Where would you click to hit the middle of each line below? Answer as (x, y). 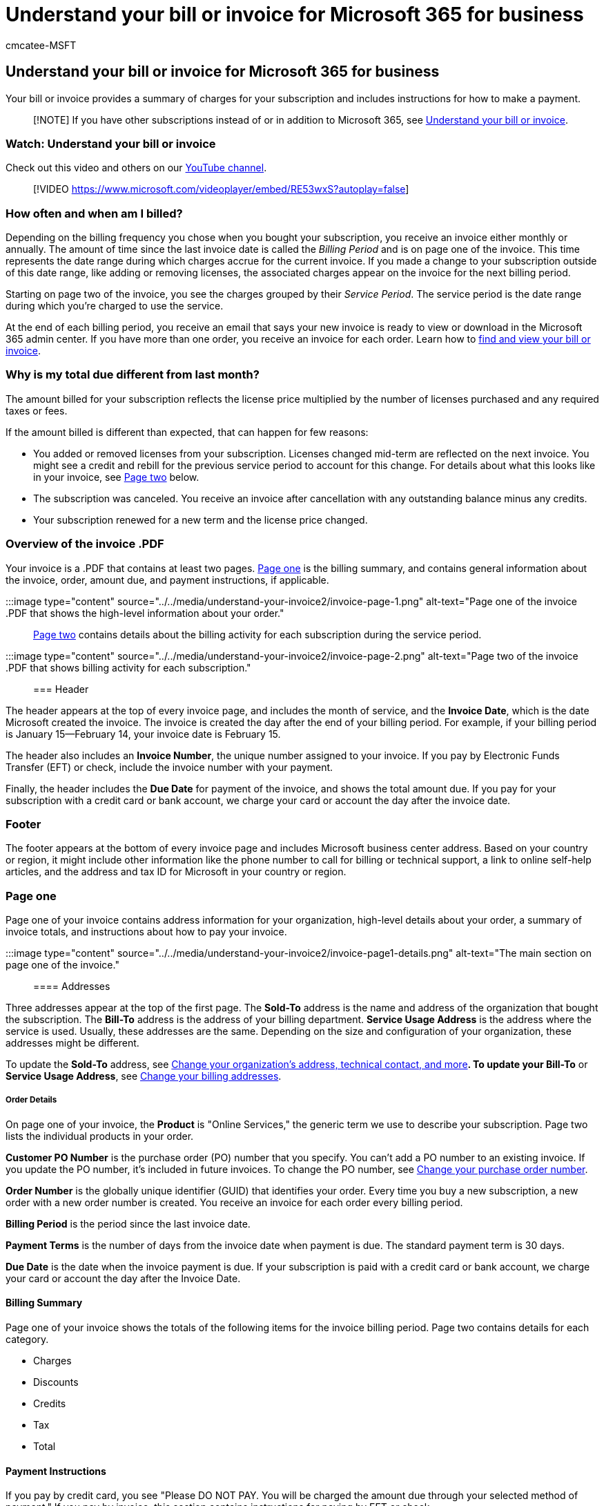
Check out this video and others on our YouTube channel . (136, 168)
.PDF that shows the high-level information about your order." (145, 613)
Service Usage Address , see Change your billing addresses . (144, 1076)
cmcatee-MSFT (41, 45)
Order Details (31, 1100)
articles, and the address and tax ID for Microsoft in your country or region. (176, 872)
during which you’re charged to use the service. (115, 306)
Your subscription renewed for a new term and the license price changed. (201, 520)
